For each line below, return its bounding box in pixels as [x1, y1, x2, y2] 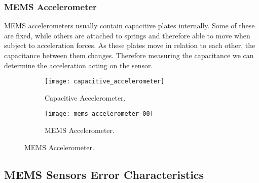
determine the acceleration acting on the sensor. [4, 60, 153, 70]
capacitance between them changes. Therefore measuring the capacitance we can [4, 50, 254, 60]
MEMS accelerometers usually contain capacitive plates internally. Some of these [4, 20, 255, 31]
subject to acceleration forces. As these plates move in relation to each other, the [4, 40, 255, 51]
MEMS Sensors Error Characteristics [4, 166, 204, 182]
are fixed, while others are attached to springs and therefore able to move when [4, 30, 250, 40]
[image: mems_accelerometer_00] [45, 110, 154, 118]
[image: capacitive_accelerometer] [45, 78, 165, 85]
